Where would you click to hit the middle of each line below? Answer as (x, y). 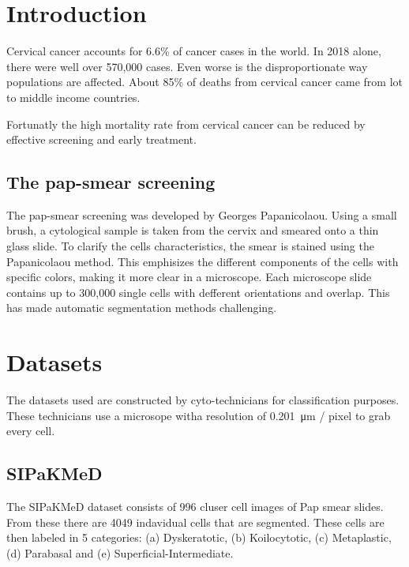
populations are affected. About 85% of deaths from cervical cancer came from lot (204, 82)
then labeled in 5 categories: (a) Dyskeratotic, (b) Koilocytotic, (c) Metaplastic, (199, 537)
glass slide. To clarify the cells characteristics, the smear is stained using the (190, 246)
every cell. (31, 431)
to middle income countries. (73, 97)
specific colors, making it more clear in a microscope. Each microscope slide (189, 277)
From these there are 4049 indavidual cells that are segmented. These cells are (195, 522)
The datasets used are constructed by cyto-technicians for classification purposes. (203, 400)
